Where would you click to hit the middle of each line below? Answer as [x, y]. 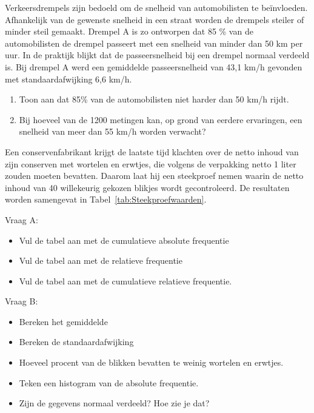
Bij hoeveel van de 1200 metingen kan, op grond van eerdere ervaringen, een [161, 119]
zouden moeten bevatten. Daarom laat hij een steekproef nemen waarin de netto [154, 176]
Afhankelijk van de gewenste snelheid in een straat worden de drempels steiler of [155, 19]
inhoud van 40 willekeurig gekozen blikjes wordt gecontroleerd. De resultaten [147, 187]
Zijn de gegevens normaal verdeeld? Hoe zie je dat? [114, 403]
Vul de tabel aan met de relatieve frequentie [101, 260]
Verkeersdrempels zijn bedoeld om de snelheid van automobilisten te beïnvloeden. [156, 7]
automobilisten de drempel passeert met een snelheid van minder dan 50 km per [154, 43]
